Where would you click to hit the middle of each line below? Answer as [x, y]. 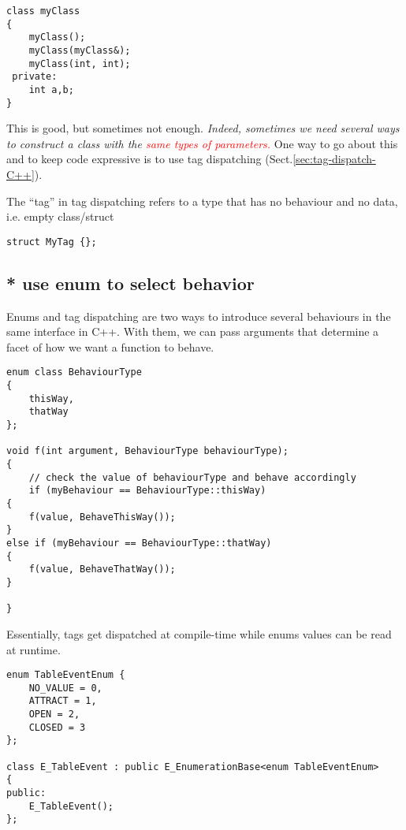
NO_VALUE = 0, [65, 688]
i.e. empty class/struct [60, 216]
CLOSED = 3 [57, 727]
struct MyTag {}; [52, 242]
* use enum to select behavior [130, 283]
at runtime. [34, 649]
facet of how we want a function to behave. [110, 346]
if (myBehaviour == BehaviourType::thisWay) [147, 491]
